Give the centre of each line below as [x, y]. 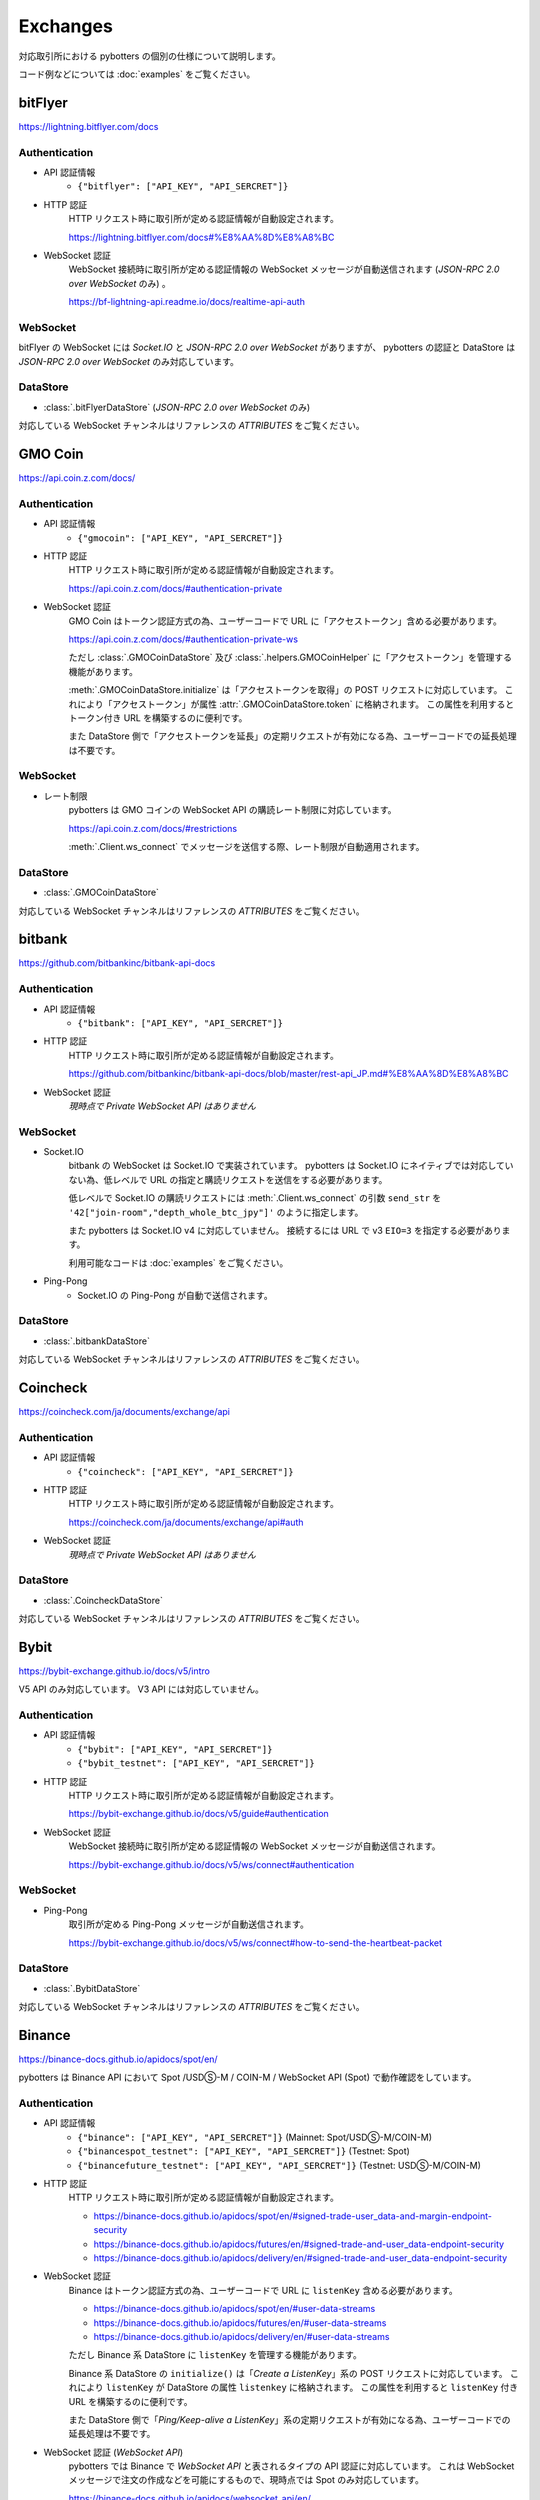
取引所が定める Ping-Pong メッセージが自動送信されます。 [188, 1924]
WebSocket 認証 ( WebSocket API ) [113, 2452]
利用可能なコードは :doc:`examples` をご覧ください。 [178, 1262]
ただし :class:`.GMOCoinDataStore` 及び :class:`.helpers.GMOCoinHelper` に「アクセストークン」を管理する [290, 657]
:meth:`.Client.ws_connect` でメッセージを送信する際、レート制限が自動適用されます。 [246, 846]
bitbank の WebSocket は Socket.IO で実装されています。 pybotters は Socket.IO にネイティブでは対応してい [291, 1166]
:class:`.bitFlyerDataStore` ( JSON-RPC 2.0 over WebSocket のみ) [177, 407]
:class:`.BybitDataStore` [92, 1988]
